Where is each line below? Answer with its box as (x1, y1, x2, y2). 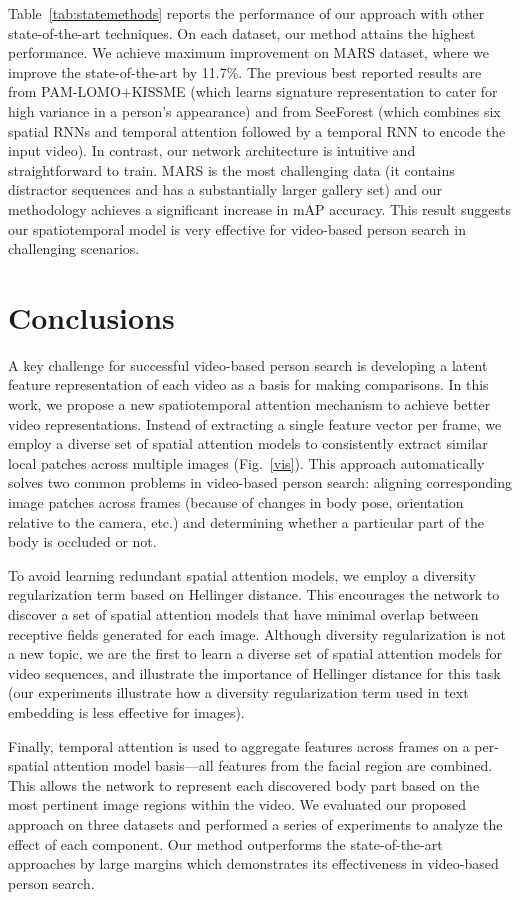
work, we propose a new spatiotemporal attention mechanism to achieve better (8, 394, 491, 415)
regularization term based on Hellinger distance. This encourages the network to (8, 584, 500, 605)
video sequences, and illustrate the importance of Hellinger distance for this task (8, 662, 501, 683)
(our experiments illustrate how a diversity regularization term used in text (8, 682, 469, 703)
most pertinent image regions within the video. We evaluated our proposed (8, 794, 467, 815)
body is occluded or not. (8, 531, 157, 552)
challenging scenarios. (8, 238, 140, 259)
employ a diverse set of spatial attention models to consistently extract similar (8, 433, 488, 454)
